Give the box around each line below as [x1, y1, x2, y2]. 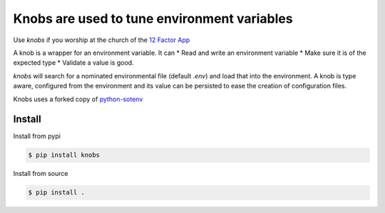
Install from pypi [13, 132, 61, 140]
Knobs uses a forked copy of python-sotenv [13, 95, 143, 103]
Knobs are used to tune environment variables [13, 11, 293, 26]
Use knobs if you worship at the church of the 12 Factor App [13, 36, 190, 44]
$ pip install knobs [28, 151, 100, 160]
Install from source [13, 170, 68, 178]
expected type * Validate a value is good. [13, 58, 135, 67]
